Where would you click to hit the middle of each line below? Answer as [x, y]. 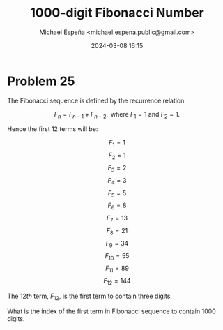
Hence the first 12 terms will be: [53, 129]
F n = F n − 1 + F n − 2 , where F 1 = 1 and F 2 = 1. [117, 115]
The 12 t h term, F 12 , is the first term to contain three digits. [90, 297]
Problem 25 [41, 81]
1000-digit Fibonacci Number [117, 13]
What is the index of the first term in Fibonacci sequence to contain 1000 [111, 311]
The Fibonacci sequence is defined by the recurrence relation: [97, 100]
